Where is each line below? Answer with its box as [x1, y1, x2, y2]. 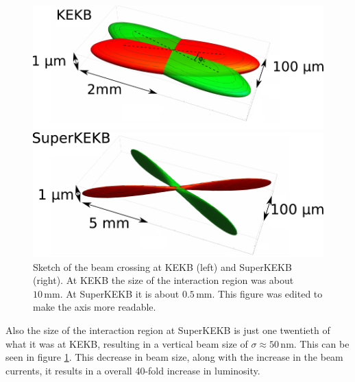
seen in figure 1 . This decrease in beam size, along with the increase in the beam [5, 350, 343, 364]
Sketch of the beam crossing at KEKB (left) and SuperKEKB [33, 259, 292, 274]
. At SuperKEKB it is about [60, 286, 180, 300]
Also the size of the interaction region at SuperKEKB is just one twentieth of [5, 323, 330, 337]
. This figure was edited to [212, 286, 323, 300]
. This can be [293, 336, 350, 350]
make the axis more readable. [33, 300, 156, 314]
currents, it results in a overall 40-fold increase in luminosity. [5, 363, 260, 377]
